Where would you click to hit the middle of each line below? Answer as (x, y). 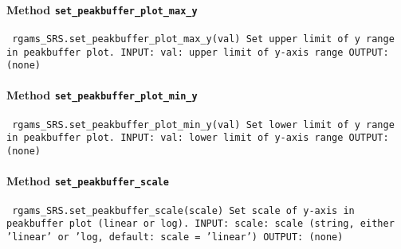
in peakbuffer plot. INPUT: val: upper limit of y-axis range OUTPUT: (198, 52)
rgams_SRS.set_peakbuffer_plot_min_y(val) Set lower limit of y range (203, 124)
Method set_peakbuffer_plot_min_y (102, 95)
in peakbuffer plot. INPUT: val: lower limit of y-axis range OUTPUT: (198, 138)
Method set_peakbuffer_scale (88, 181)
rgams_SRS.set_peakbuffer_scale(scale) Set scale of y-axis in (183, 210)
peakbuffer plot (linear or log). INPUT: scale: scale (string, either (200, 224)
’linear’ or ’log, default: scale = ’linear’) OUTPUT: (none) (175, 237)
